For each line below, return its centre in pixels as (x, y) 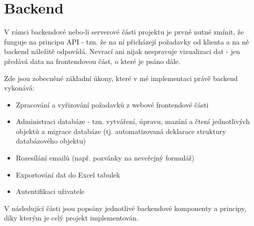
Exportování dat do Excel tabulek (68, 174)
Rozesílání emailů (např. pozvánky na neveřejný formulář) (105, 158)
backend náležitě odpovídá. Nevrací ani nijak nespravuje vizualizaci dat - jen (122, 51)
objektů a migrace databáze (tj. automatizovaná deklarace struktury (121, 131)
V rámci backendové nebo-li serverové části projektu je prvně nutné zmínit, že (124, 32)
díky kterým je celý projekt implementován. (71, 218)
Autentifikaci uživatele (50, 191)
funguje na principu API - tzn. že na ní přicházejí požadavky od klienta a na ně (126, 41)
